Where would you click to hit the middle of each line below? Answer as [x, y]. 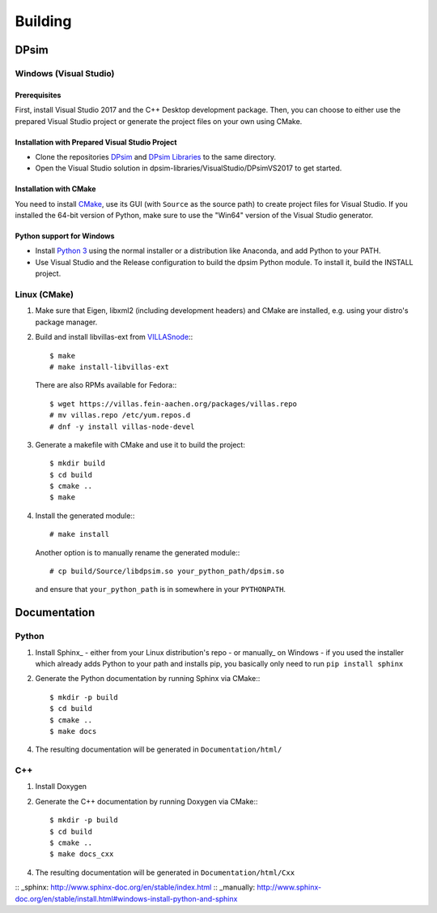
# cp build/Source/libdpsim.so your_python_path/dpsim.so [167, 571]
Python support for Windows [65, 236]
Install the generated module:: [85, 516]
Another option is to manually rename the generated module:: [138, 552]
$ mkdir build [77, 463]
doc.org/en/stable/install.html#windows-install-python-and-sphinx [126, 898]
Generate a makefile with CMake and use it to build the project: [140, 444]
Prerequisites [38, 95]
